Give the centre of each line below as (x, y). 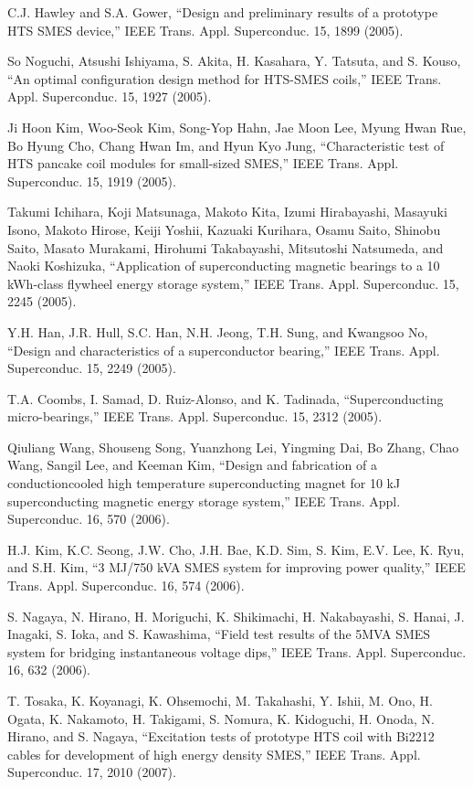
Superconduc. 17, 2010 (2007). (92, 772)
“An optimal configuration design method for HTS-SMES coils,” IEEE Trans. (225, 78)
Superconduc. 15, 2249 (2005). (92, 368)
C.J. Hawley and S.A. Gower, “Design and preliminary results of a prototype (223, 12)
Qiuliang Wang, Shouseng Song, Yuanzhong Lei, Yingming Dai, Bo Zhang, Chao (233, 447)
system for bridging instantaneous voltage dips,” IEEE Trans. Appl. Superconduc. (237, 651)
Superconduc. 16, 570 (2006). (89, 519)
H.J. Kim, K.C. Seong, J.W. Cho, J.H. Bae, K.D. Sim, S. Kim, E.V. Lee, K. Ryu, (236, 549)
